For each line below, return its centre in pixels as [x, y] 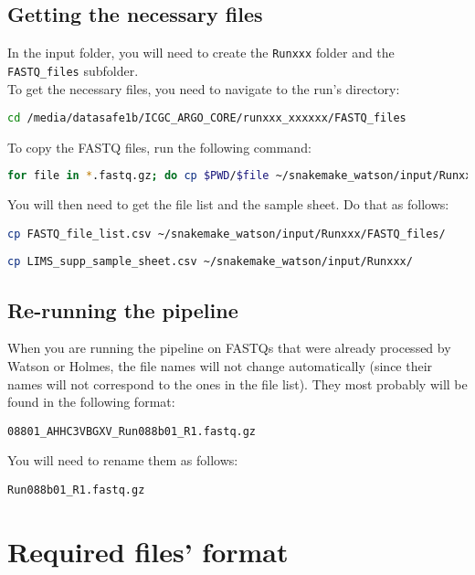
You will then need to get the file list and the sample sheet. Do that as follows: [228, 204]
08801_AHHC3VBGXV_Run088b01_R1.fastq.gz [132, 431]
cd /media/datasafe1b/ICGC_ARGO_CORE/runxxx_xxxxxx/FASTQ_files [207, 118]
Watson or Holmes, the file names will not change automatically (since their [220, 365]
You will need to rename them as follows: [123, 460]
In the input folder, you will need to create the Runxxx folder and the [201, 53]
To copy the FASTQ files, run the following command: [159, 147]
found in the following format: [91, 402]
